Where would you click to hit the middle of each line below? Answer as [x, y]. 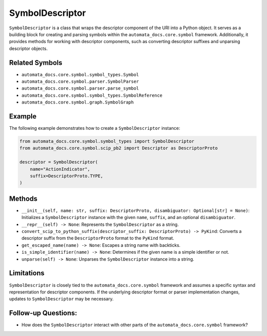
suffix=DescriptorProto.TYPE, [67, 176]
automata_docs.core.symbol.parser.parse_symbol [80, 88]
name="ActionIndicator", [60, 169]
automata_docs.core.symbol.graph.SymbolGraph [78, 102]
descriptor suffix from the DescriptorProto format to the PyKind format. [98, 238]
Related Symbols [36, 63]
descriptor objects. [28, 48]
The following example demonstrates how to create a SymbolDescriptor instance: [95, 128]
